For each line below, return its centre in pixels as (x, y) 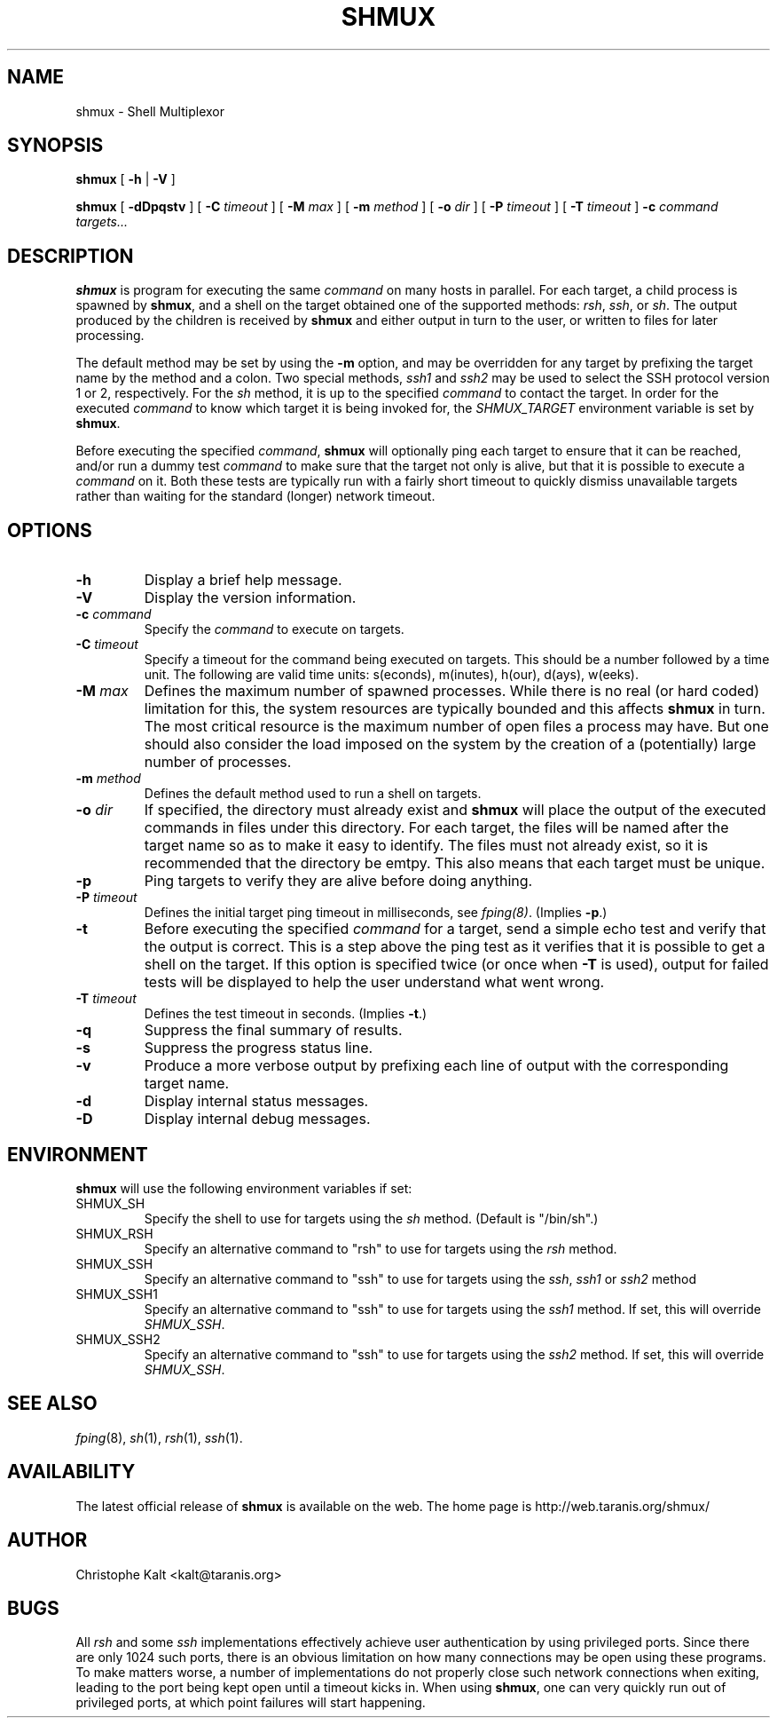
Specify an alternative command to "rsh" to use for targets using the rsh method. (381, 1248)
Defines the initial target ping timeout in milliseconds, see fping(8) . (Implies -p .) (376, 913)
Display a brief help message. (243, 580)
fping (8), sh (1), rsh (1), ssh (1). (159, 1437)
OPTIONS (50, 530)
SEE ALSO (52, 1404)
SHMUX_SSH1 (117, 1294)
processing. (110, 336)
